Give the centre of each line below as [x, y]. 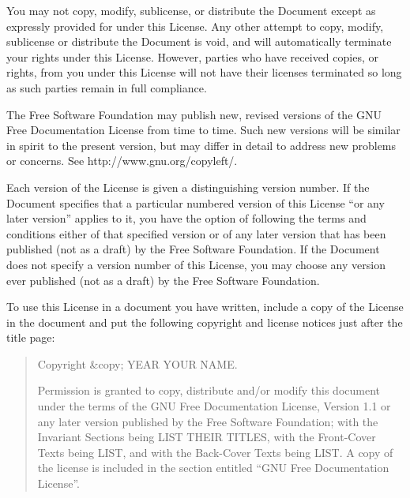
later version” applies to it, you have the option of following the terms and [186, 218]
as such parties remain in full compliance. [107, 87]
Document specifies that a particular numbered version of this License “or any [196, 202]
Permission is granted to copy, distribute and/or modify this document [209, 390]
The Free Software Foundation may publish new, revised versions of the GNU [194, 114]
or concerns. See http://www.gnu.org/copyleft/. [122, 161]
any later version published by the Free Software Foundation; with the [208, 421]
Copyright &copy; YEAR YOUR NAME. [137, 363]
